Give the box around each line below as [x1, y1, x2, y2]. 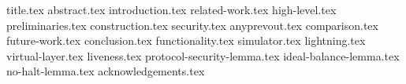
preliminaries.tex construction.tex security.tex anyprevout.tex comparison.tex [6, 16, 378, 33]
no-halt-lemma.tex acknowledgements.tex [6, 63, 205, 79]
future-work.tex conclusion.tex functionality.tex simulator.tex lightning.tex [6, 32, 366, 49]
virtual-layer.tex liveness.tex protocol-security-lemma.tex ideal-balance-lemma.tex [6, 47, 400, 64]
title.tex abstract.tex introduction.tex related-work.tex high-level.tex [6, 2, 337, 17]
